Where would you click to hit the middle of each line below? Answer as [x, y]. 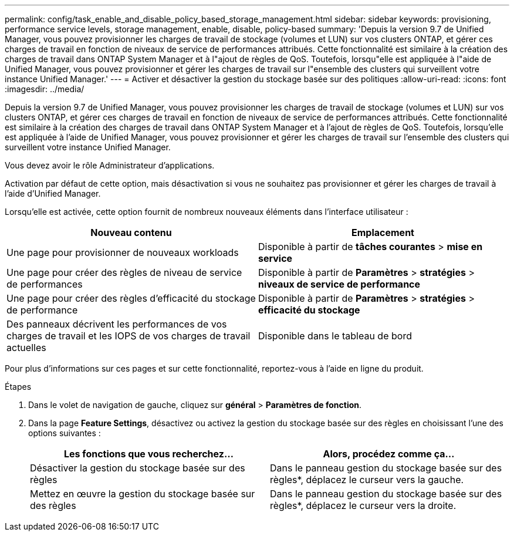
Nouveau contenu [131, 232]
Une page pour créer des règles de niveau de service [124, 272]
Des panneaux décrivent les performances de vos [117, 324]
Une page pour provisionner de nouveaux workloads [123, 252]
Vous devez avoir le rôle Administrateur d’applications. [110, 165]
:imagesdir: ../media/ [45, 89]
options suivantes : [65, 433]
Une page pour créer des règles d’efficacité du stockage [131, 298]
